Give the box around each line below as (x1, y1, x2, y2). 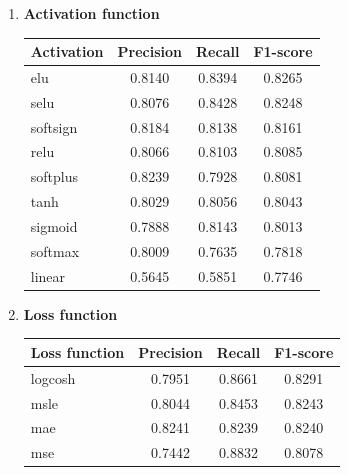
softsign (30, 116, 78, 137)
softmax (30, 240, 80, 261)
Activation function (23, 3, 160, 23)
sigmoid (30, 216, 78, 236)
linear (30, 265, 66, 286)
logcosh (30, 367, 76, 388)
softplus (30, 166, 79, 187)
